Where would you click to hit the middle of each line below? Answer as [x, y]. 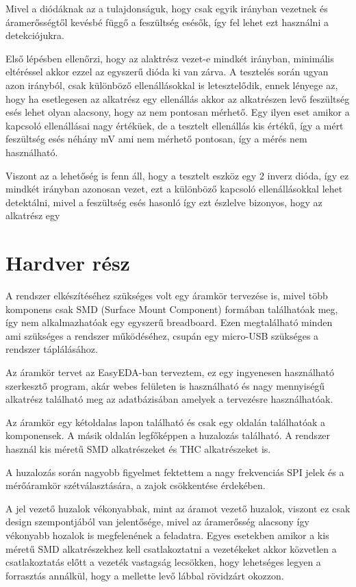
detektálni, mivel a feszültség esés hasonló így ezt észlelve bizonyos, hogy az [164, 202]
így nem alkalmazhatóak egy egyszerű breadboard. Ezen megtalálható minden [169, 322]
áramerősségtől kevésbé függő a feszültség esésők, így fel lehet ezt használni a [167, 22]
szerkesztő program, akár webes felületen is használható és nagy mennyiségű [165, 385]
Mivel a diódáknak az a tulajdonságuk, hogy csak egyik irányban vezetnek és [167, 8]
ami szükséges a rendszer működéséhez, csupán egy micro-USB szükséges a [162, 335]
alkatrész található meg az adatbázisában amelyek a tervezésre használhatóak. [169, 399]
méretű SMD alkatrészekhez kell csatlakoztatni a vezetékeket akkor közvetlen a [171, 548]
